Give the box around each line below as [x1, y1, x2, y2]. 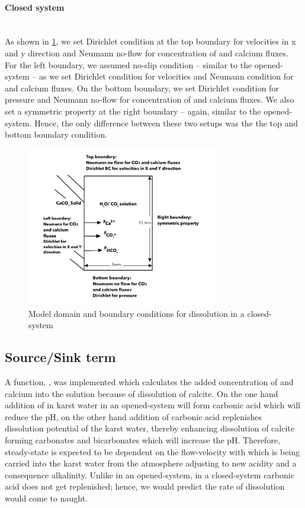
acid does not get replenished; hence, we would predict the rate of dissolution [5, 480, 285, 493]
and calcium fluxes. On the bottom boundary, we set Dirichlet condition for [5, 81, 279, 94]
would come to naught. [5, 492, 88, 504]
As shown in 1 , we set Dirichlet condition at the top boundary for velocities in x [5, 35, 296, 47]
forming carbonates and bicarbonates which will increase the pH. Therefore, [5, 434, 280, 446]
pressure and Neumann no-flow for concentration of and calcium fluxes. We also [5, 93, 294, 106]
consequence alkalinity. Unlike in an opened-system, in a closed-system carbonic [5, 468, 294, 481]
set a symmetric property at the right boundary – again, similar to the [5, 104, 261, 117]
